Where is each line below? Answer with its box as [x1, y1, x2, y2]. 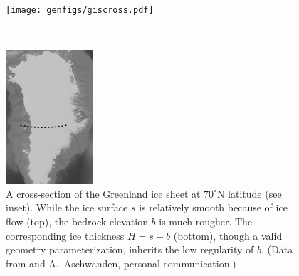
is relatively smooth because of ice [139, 200, 288, 215]
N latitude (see [216, 186, 282, 201]
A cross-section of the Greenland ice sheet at [6, 186, 201, 201]
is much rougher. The [159, 214, 253, 229]
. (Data [261, 242, 293, 257]
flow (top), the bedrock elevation [6, 214, 148, 229]
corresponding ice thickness [6, 228, 125, 243]
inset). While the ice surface [6, 200, 128, 215]
